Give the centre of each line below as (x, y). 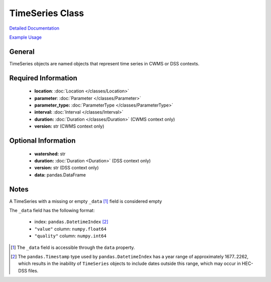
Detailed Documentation (34, 28)
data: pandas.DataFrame (60, 175)
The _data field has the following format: (52, 211)
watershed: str (50, 154)
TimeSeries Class (47, 13)
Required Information (43, 78)
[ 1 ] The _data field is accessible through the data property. (73, 247)
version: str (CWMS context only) (70, 126)
